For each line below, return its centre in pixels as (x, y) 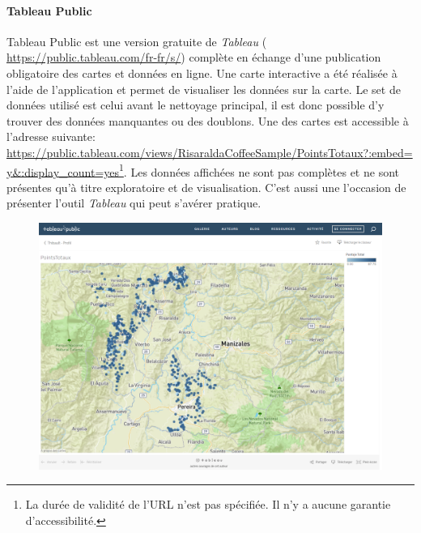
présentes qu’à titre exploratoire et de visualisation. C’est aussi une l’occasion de (206, 187)
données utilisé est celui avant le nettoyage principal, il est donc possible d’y (196, 105)
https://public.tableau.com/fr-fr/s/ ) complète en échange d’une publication (194, 57)
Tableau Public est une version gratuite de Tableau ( (137, 41)
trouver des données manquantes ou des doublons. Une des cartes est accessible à (208, 120)
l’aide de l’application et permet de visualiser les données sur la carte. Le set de (204, 89)
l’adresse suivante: (51, 136)
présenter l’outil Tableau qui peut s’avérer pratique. (134, 203)
